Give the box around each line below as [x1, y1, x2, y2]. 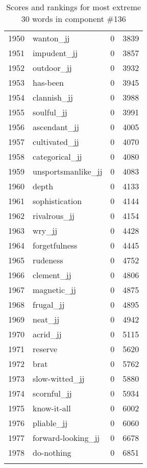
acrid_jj [33, 328, 62, 340]
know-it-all [33, 402, 71, 414]
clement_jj [33, 269, 71, 281]
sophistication [33, 195, 82, 207]
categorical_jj [33, 151, 82, 162]
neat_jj [33, 313, 60, 325]
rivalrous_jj [33, 210, 75, 221]
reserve [33, 343, 58, 355]
